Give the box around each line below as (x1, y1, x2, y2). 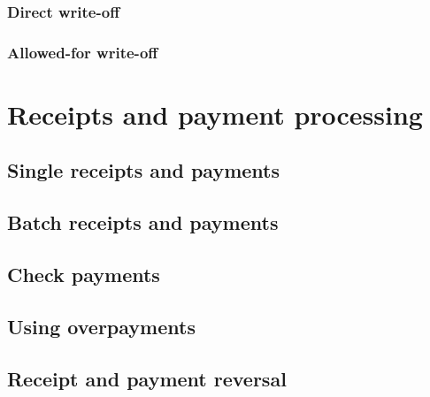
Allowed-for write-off (7, 41, 158, 63)
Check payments (7, 261, 160, 288)
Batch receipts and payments (7, 209, 279, 236)
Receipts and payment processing (7, 95, 423, 132)
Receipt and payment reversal (7, 364, 287, 392)
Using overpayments (7, 312, 196, 340)
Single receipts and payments (7, 157, 280, 184)
